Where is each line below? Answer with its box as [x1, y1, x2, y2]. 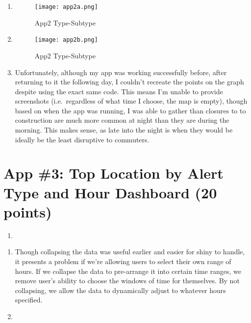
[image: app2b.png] [34, 36, 98, 44]
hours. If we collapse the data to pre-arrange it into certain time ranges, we [15, 266, 242, 276]
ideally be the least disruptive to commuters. [15, 134, 150, 144]
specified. [15, 295, 43, 305]
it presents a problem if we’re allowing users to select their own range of [15, 256, 231, 266]
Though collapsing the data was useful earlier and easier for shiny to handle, [15, 246, 245, 257]
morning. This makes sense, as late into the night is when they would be [15, 125, 233, 135]
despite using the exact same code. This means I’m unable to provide [15, 86, 223, 96]
